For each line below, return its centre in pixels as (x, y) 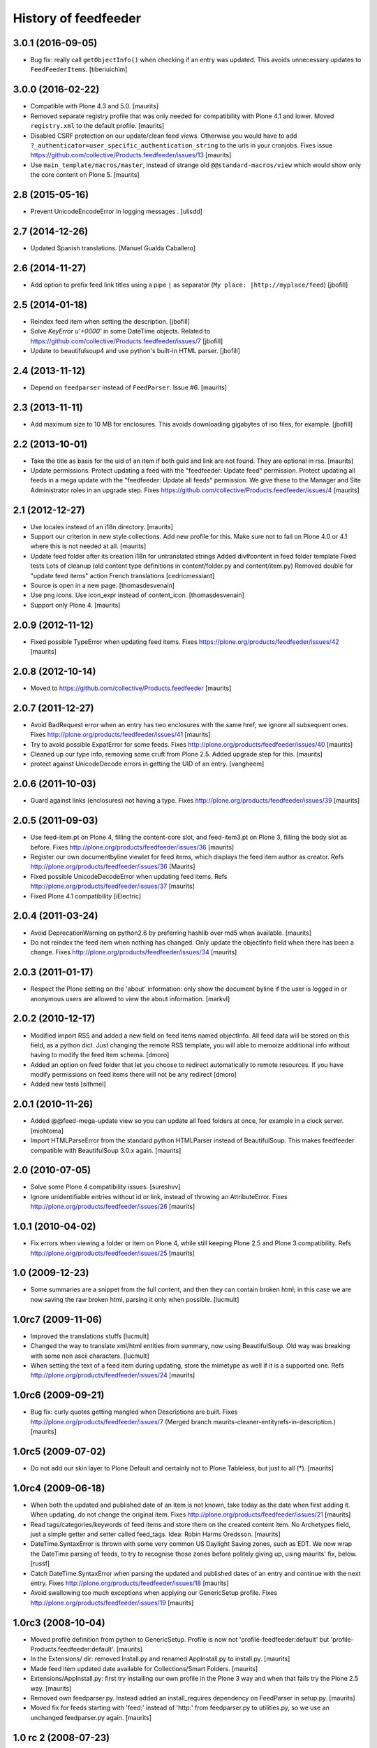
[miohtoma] (47, 1131)
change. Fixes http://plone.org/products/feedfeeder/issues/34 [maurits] (134, 952)
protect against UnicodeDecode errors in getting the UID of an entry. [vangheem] (147, 764)
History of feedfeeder (77, 18)
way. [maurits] (51, 1688)
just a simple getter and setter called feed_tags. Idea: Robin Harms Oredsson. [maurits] (155, 1534)
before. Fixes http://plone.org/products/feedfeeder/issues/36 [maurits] (132, 847)
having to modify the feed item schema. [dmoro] (100, 1055)
